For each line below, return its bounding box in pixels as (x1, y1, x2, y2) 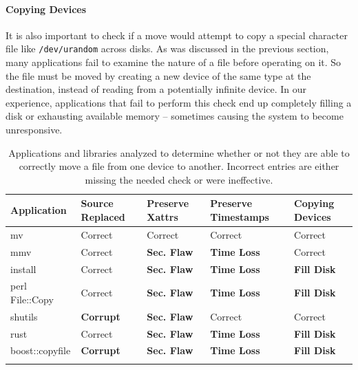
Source (81, 196, 114, 210)
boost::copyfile (10, 343, 71, 358)
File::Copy (10, 292, 54, 306)
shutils (10, 309, 38, 323)
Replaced (81, 209, 125, 224)
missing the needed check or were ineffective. (85, 172, 273, 186)
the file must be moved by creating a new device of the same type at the (6, 68, 311, 83)
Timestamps (210, 209, 269, 224)
